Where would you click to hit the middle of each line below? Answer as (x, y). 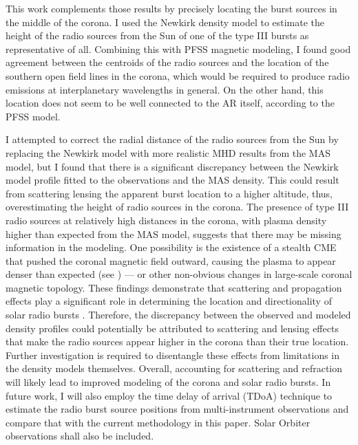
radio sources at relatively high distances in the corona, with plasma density (166, 220)
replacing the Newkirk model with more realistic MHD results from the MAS (168, 152)
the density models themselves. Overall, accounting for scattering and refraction (174, 368)
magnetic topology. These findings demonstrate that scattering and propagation (174, 287)
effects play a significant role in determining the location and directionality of (169, 301)
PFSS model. (33, 116)
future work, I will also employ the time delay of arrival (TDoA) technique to (169, 395)
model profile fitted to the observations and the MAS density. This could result (172, 180)
